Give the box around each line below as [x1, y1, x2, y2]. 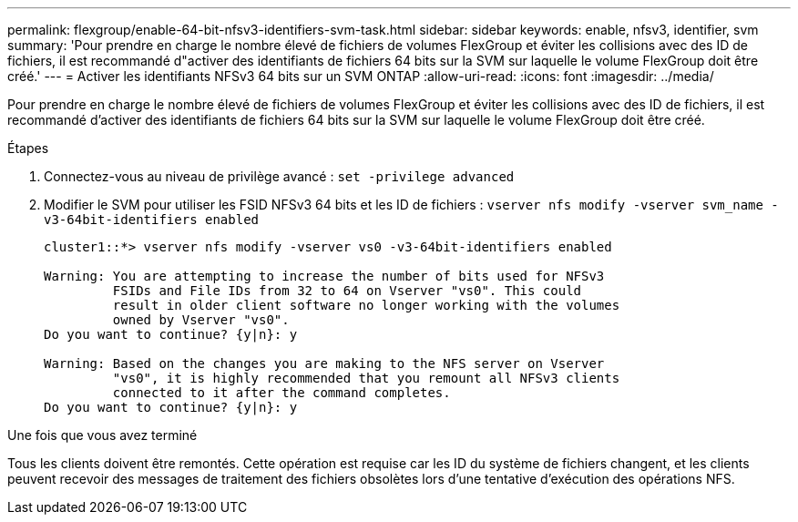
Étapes [7, 140, 49, 156]
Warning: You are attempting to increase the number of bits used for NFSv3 [44, 269, 605, 283]
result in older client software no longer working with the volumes [112, 298, 620, 312]
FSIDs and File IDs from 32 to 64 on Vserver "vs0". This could [112, 283, 582, 298]
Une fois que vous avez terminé [7, 427, 198, 443]
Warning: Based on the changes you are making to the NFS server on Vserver [44, 356, 605, 371]
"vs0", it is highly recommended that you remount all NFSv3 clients [112, 371, 620, 385]
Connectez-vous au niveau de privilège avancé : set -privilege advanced [44, 169, 515, 184]
